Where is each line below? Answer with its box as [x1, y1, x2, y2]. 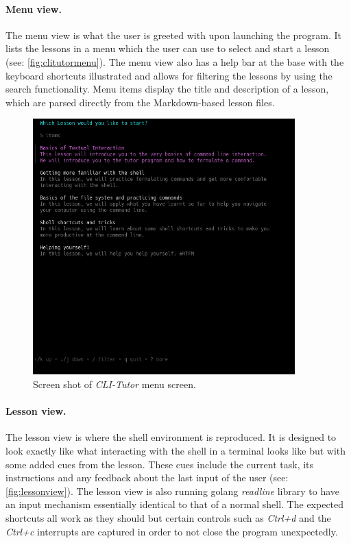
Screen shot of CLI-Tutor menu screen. [33, 377, 196, 391]
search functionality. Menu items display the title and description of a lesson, [5, 82, 329, 96]
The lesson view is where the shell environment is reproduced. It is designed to [5, 430, 337, 444]
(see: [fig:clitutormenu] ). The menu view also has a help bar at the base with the [5, 54, 344, 69]
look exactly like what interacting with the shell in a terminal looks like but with [5, 444, 346, 458]
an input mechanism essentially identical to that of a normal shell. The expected [5, 497, 344, 511]
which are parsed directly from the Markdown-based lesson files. [5, 95, 275, 109]
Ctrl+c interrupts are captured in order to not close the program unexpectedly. [5, 524, 338, 538]
